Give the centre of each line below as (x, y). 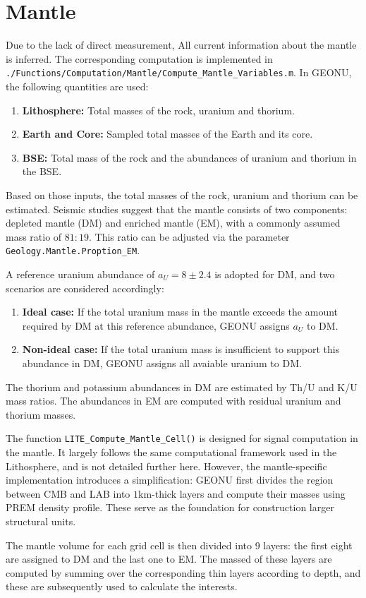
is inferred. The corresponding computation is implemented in (139, 58)
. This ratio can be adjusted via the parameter (189, 236)
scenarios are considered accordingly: (85, 288)
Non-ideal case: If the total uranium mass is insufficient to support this (181, 349)
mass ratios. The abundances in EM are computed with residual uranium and (173, 401)
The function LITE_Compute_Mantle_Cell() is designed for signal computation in (182, 438)
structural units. (41, 521)
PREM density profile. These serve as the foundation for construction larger (170, 507)
